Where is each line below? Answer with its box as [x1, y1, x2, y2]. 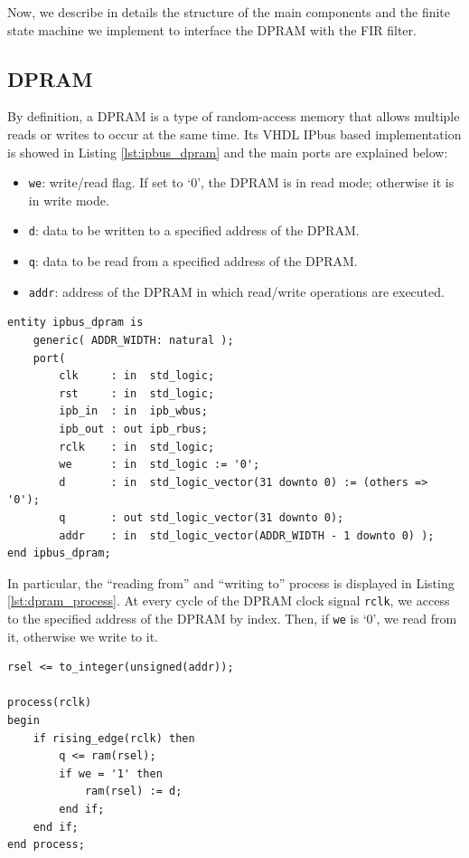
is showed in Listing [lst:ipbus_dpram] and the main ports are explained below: [7, 142, 448, 161]
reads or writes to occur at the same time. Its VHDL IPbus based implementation [7, 124, 462, 143]
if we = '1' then [59, 767, 163, 780]
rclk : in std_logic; [59, 440, 215, 453]
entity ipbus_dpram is [7, 316, 144, 329]
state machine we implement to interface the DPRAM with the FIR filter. [7, 20, 417, 39]
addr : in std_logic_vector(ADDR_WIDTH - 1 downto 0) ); [59, 529, 435, 542]
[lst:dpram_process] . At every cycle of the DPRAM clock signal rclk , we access [7, 591, 450, 610]
